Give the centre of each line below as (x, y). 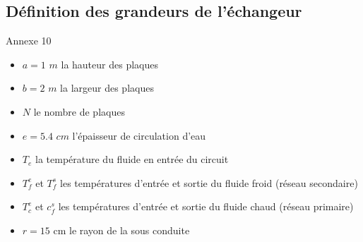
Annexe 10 (29, 41)
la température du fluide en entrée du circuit (132, 159)
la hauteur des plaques (109, 64)
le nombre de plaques (79, 111)
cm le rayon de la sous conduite (121, 230)
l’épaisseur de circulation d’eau (139, 135)
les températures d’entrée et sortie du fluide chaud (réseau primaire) (206, 206)
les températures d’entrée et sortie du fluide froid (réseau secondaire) (209, 182)
